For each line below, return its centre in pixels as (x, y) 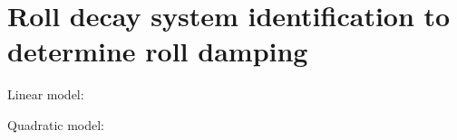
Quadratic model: (56, 124)
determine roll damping (158, 51)
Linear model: (46, 94)
